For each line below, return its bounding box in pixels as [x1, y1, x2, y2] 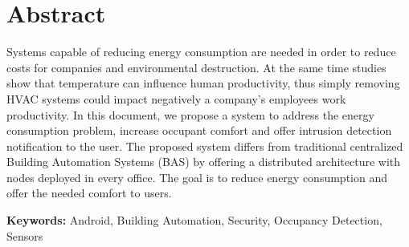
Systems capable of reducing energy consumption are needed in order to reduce [6, 43, 396, 60]
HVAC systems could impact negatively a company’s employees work [6, 90, 346, 107]
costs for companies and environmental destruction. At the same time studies [6, 59, 387, 75]
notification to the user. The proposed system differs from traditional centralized [6, 137, 403, 154]
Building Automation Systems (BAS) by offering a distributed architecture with [6, 153, 401, 170]
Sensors [6, 227, 43, 244]
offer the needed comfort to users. [6, 184, 172, 201]
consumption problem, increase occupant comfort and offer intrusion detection [6, 122, 392, 139]
